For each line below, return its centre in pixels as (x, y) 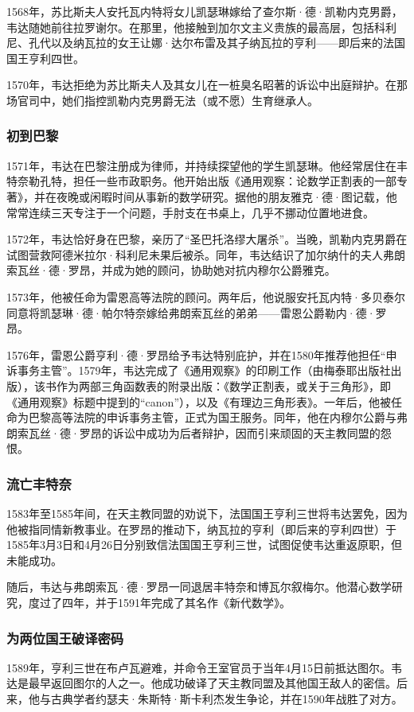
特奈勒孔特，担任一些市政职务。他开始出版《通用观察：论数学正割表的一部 (201, 181)
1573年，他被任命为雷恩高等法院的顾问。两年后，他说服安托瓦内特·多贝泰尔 (206, 296)
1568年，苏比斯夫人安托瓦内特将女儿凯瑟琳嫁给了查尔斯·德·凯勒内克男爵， (205, 11)
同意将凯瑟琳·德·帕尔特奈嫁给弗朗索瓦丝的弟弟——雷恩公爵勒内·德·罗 (197, 312)
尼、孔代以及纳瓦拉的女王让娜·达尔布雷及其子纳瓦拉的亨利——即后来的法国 (206, 43)
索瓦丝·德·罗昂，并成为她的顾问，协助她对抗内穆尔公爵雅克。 (171, 270)
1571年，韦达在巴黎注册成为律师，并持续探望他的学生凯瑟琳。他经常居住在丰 (207, 165)
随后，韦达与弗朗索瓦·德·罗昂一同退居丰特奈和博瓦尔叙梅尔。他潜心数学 (199, 587)
